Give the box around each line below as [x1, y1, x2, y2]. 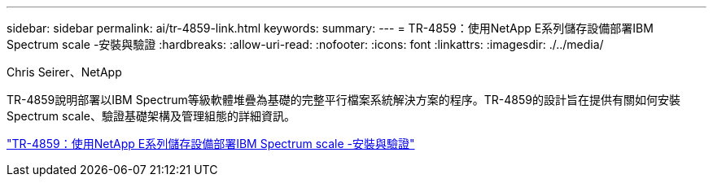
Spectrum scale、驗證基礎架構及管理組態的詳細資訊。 [7, 109, 295, 123]
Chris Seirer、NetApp [7, 65, 122, 79]
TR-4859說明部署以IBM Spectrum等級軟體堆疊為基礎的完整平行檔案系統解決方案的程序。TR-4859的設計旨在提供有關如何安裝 [7, 93, 680, 107]
